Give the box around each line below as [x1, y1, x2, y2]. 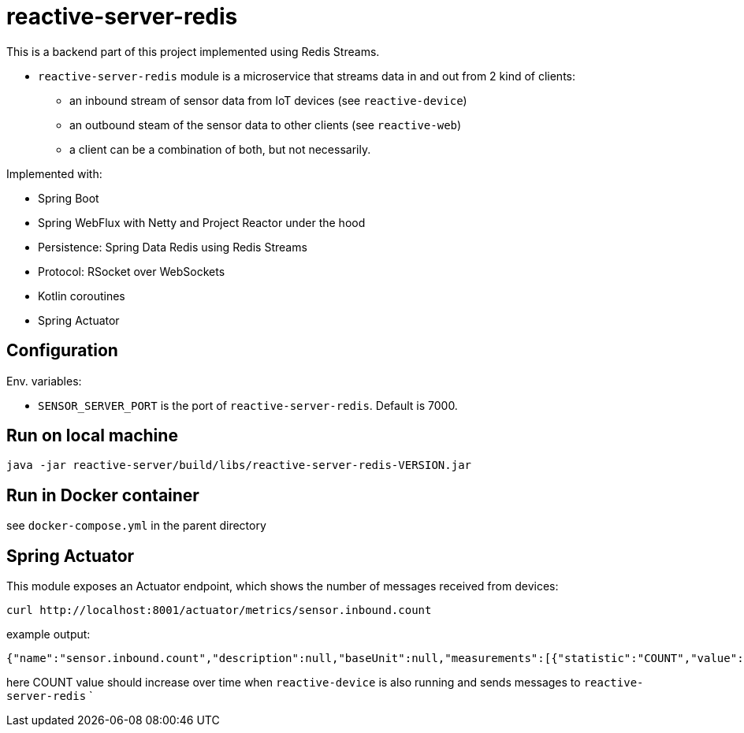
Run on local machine [6, 426, 178, 446]
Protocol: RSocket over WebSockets [38, 264, 225, 278]
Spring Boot [38, 191, 99, 205]
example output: [6, 627, 91, 642]
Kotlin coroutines [38, 288, 125, 303]
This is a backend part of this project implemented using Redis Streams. [6, 44, 380, 58]
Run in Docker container [6, 485, 199, 505]
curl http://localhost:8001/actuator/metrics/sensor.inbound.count [6, 604, 432, 617]
